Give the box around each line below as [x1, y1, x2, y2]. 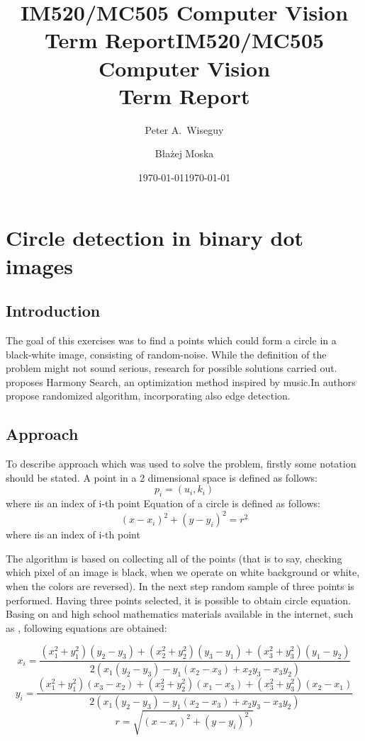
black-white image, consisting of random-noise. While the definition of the [6, 346, 327, 361]
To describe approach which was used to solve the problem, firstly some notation [6, 456, 356, 471]
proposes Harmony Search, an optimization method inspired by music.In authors [6, 374, 356, 389]
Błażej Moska [155, 146, 214, 161]
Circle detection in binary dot [6, 223, 304, 252]
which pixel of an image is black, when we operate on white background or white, [6, 565, 360, 579]
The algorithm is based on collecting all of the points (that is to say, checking [6, 550, 342, 565]
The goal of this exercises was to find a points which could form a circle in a [6, 333, 337, 348]
